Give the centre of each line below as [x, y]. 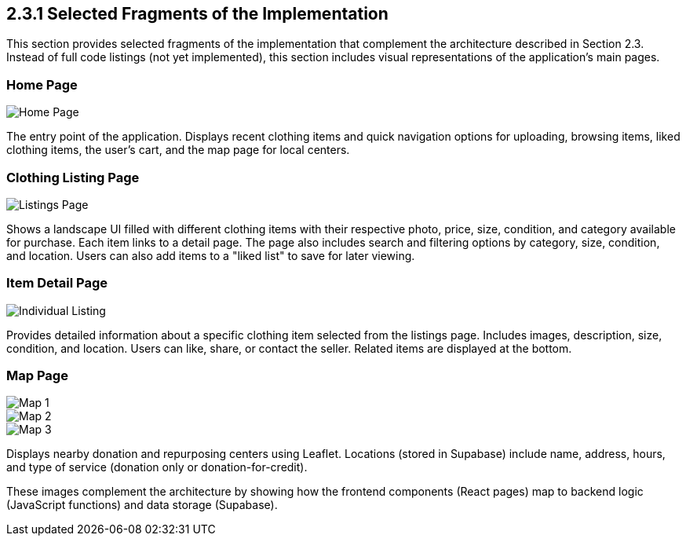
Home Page [42, 84]
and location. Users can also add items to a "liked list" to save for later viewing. [211, 255]
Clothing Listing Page [73, 177]
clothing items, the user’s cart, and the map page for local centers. [178, 150]
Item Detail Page [57, 283]
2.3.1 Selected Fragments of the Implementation [197, 14]
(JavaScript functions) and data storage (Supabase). [142, 505]
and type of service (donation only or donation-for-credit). [157, 467]
